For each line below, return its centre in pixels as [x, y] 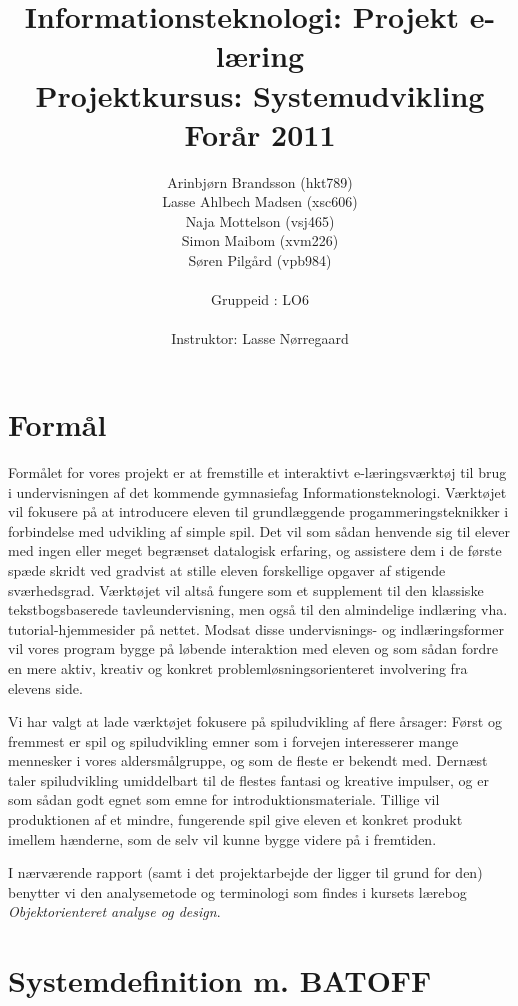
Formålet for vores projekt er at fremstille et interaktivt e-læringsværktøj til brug [257, 471]
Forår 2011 [260, 133]
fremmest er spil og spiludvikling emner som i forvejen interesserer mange [233, 740]
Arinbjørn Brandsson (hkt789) [260, 181]
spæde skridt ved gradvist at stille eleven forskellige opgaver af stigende [227, 569]
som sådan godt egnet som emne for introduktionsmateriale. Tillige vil [224, 799]
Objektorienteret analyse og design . [114, 911]
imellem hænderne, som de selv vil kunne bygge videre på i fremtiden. [222, 838]
